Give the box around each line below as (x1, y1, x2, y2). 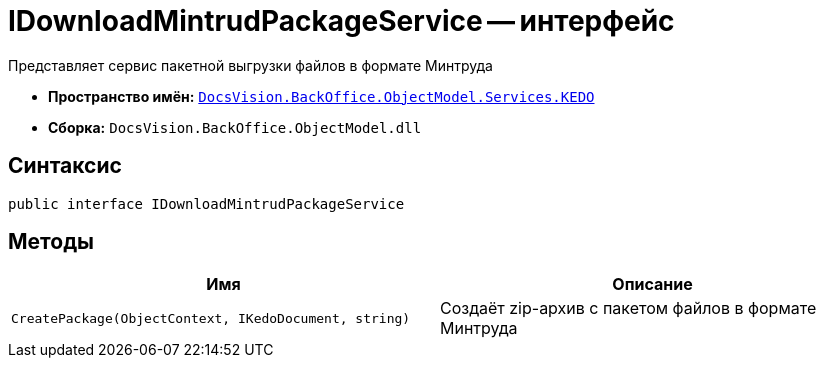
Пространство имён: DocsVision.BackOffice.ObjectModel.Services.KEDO (48, 87, 595, 105)
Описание (612, 274, 693, 295)
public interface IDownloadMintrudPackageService (8, 195, 405, 212)
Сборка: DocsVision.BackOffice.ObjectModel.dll (48, 118, 422, 136)
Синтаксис (8, 153, 122, 179)
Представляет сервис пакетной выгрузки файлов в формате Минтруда (8, 56, 493, 74)
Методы (8, 229, 94, 255)
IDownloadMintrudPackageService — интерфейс (8, 4, 675, 38)
